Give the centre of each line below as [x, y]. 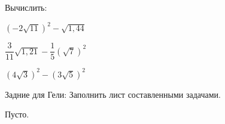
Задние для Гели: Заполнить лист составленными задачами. [113, 94]
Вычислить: [26, 7]
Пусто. [17, 114]
